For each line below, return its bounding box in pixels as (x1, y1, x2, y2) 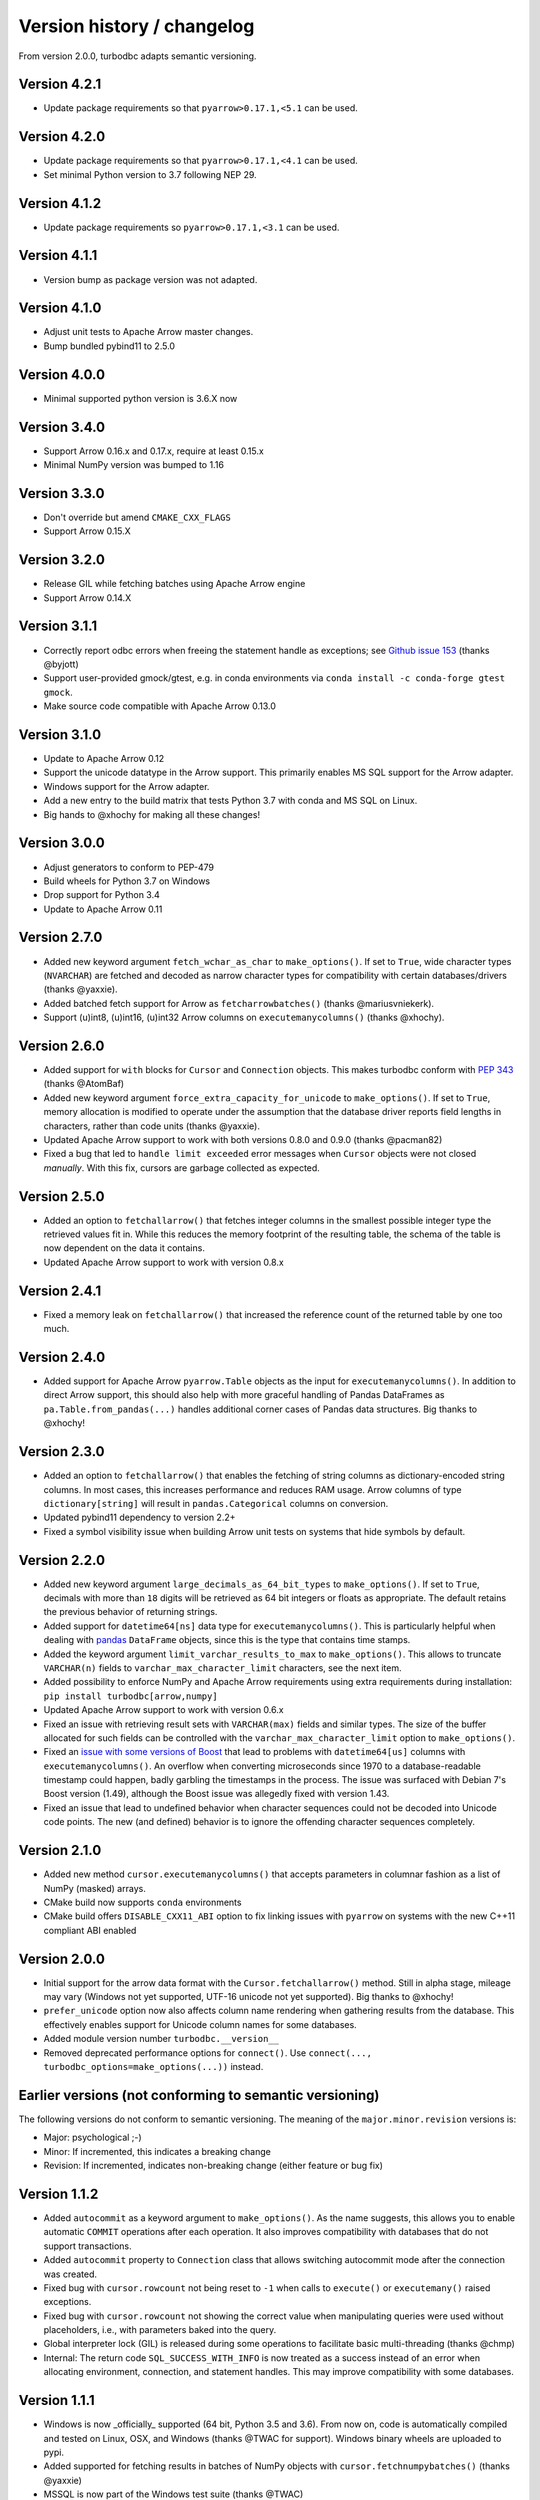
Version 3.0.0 (18, 835, 105, 852)
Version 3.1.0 (18, 726, 102, 743)
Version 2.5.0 (18, 1188, 105, 1205)
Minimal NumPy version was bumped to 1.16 (43, 459, 225, 471)
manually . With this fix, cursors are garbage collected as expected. (43, 1161, 320, 1174)
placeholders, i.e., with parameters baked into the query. (43, 2324, 277, 2336)
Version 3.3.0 (18, 485, 105, 502)
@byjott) (43, 658, 79, 670)
